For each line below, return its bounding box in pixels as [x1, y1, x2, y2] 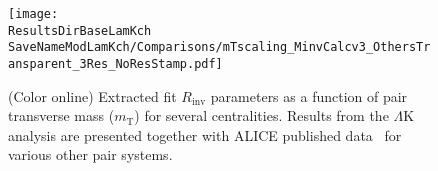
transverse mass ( [8, 105, 115, 126]
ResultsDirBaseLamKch [8, 23, 152, 38]
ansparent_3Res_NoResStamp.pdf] [8, 56, 223, 71]
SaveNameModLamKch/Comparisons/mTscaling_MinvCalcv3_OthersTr [8, 40, 431, 55]
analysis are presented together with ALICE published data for [8, 124, 402, 145]
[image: [8, 7, 59, 21]
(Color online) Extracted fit [8, 85, 177, 106]
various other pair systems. [8, 144, 173, 165]
